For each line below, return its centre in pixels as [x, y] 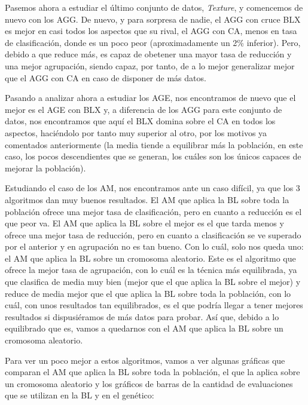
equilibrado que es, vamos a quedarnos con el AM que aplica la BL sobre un [144, 328]
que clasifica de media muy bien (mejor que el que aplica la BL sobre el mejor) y [153, 282]
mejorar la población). [45, 168]
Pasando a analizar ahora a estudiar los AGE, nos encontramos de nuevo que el [150, 98]
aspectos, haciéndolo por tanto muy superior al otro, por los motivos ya [136, 132]
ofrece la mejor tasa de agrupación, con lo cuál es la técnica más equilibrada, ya [151, 270]
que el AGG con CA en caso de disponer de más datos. [106, 77]
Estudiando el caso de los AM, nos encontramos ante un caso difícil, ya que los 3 [153, 188]
